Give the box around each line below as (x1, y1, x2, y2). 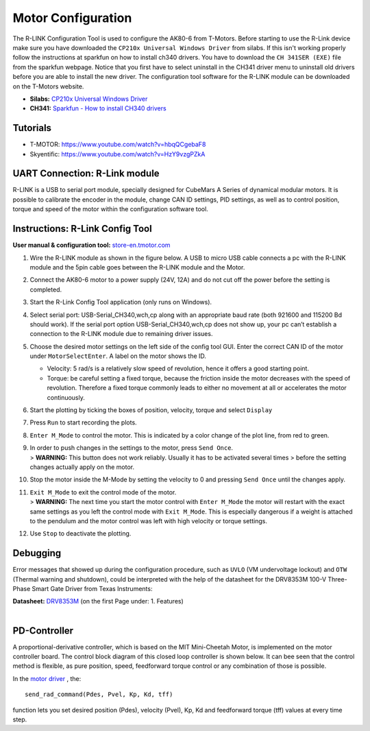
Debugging (12, 547, 62, 559)
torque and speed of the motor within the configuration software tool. (12, 205, 208, 213)
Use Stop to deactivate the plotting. (29, 529, 132, 538)
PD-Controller (12, 625, 74, 636)
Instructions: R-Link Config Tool (12, 223, 152, 235)
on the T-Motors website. (12, 82, 84, 91)
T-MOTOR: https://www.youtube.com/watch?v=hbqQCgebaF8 (29, 141, 206, 149)
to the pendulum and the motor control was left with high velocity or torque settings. (29, 516, 267, 525)
